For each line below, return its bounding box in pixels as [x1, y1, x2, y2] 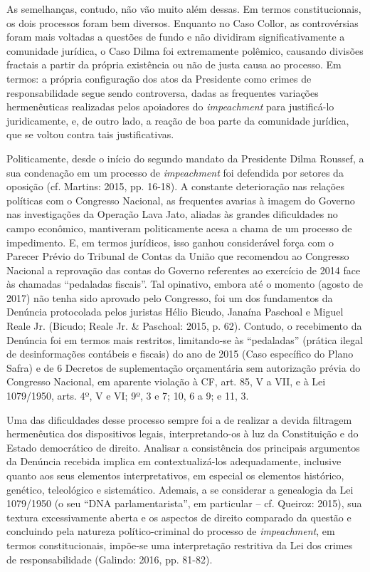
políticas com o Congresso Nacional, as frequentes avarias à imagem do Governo [6, 192, 355, 207]
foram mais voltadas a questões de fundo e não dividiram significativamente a [6, 29, 345, 44]
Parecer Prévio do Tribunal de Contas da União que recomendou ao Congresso [6, 249, 349, 264]
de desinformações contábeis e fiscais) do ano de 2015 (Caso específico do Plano [6, 346, 354, 361]
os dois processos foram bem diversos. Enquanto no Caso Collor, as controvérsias [6, 15, 359, 30]
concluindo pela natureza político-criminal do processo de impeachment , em [6, 524, 335, 539]
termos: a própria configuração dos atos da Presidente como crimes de [6, 71, 312, 85]
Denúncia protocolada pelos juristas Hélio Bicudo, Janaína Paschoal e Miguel [6, 304, 344, 319]
